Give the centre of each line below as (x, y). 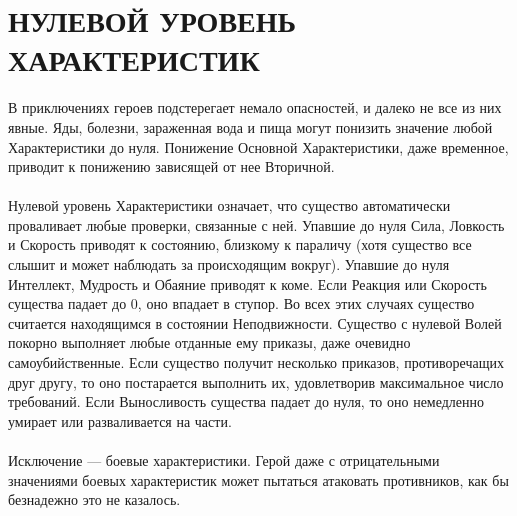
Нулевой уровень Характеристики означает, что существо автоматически (229, 205)
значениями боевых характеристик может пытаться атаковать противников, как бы (258, 479)
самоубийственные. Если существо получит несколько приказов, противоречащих (256, 362)
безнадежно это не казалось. (94, 499)
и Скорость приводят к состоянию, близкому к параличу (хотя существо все (240, 244)
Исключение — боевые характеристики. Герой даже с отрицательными (224, 460)
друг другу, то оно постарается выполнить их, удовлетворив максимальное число (256, 381)
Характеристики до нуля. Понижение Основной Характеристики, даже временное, (258, 146)
